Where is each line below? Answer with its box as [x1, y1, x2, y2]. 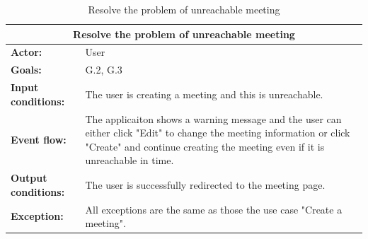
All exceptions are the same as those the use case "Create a [85, 202, 343, 216]
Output [11, 170, 47, 185]
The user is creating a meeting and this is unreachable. [85, 86, 323, 101]
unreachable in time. [85, 153, 174, 168]
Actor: [11, 45, 42, 59]
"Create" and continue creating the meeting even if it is [85, 139, 325, 153]
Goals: [11, 62, 42, 77]
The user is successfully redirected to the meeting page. [85, 177, 326, 192]
